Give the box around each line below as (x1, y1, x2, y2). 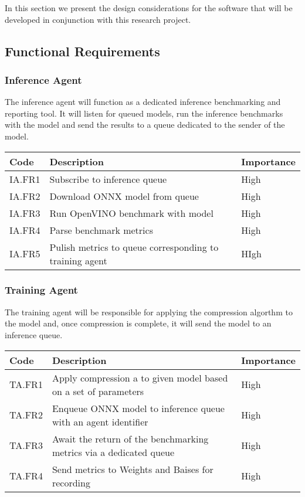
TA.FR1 (9, 377, 43, 392)
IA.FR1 (9, 172, 40, 186)
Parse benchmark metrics (49, 223, 153, 237)
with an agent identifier (52, 414, 148, 428)
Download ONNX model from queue (49, 189, 199, 203)
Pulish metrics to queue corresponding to (49, 240, 219, 254)
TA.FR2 (9, 408, 43, 422)
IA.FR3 (9, 206, 40, 220)
